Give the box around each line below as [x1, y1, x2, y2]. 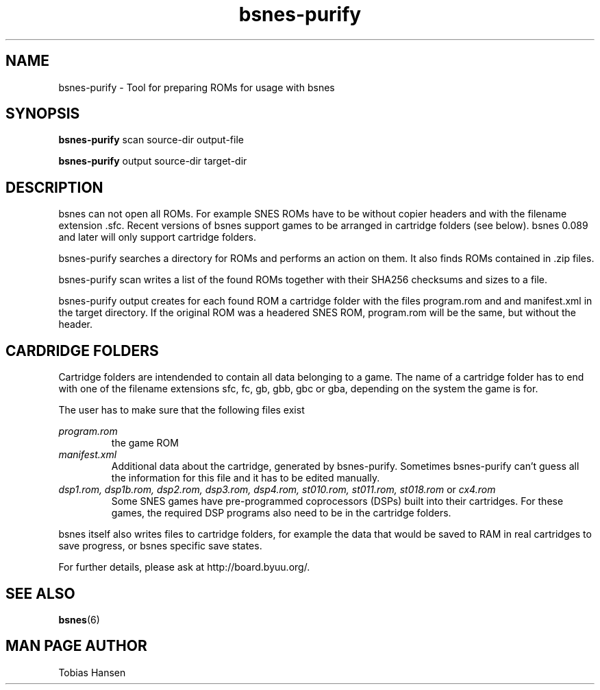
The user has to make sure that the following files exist [58, 404, 305, 416]
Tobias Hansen [58, 666, 126, 678]
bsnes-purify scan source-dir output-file [58, 134, 244, 146]
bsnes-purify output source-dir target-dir [58, 155, 247, 167]
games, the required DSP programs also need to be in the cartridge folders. [111, 507, 451, 519]
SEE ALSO [5, 584, 75, 602]
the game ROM [111, 437, 179, 449]
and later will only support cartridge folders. [58, 231, 256, 243]
